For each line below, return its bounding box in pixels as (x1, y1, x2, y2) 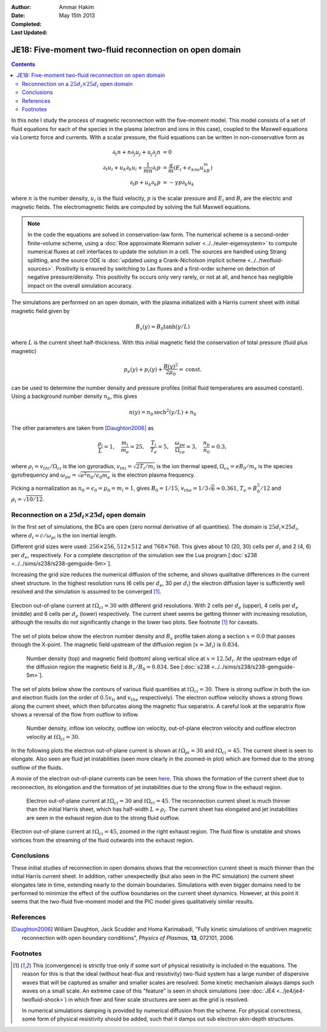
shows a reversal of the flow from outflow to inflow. (11, 710, 139, 718)
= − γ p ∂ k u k (162, 179, 194, 187)
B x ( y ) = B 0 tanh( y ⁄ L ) (135, 323, 190, 331)
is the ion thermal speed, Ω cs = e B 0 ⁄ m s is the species (156, 462, 293, 471)
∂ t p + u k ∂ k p (130, 179, 161, 187)
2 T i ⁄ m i (136, 463, 156, 472)
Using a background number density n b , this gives (11, 392, 137, 402)
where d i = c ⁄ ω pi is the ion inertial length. (11, 532, 117, 540)
